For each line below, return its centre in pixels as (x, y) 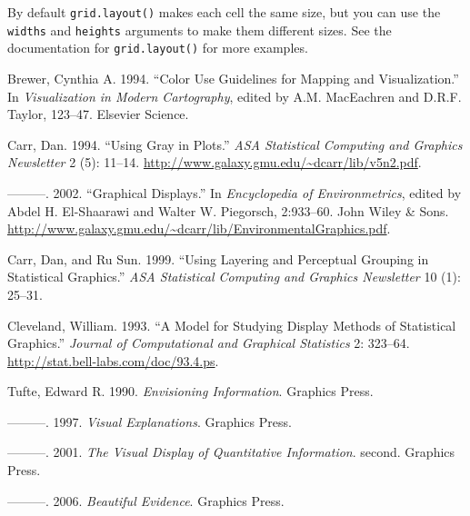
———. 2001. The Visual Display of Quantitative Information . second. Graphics (231, 452)
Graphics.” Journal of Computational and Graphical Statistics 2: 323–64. (209, 343)
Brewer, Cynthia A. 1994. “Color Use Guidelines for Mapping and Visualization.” (233, 78)
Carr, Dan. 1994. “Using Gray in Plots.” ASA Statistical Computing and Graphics (235, 144)
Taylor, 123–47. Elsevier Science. (98, 114)
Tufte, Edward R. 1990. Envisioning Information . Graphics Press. (190, 391)
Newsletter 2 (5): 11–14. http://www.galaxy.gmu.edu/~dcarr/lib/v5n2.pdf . (215, 162)
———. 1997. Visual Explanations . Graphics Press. (150, 421)
